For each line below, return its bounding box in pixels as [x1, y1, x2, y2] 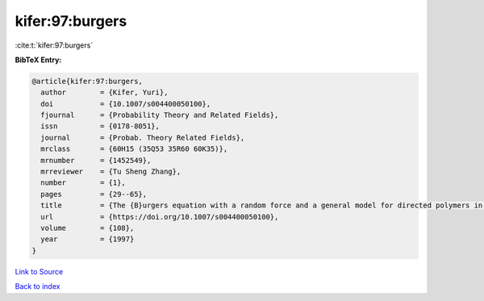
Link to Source [15, 266, 64, 276]
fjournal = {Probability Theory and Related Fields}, [40, 111, 279, 120]
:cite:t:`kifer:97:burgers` [15, 40, 94, 50]
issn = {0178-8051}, [40, 122, 161, 131]
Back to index [15, 282, 60, 291]
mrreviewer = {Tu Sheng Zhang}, [40, 167, 181, 177]
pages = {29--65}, [40, 190, 148, 199]
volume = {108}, [40, 224, 135, 232]
